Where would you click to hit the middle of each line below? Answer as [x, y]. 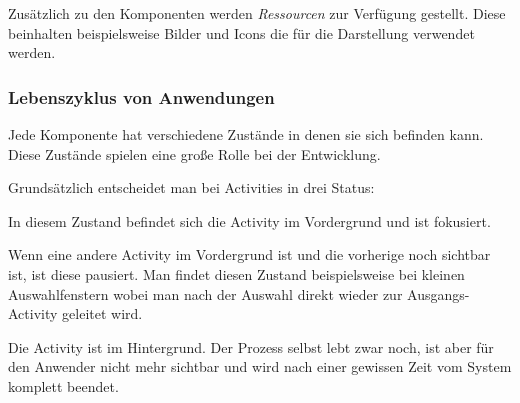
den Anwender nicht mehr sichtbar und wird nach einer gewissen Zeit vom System [260, 366]
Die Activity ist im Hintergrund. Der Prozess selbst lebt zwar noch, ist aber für [251, 346]
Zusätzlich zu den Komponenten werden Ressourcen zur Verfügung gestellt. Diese [257, 13]
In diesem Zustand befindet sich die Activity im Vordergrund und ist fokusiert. [249, 220]
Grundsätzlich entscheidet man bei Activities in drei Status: [191, 187]
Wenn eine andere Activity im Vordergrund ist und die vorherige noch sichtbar [249, 254]
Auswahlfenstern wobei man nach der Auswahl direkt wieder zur [205, 293]
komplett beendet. [63, 385]
